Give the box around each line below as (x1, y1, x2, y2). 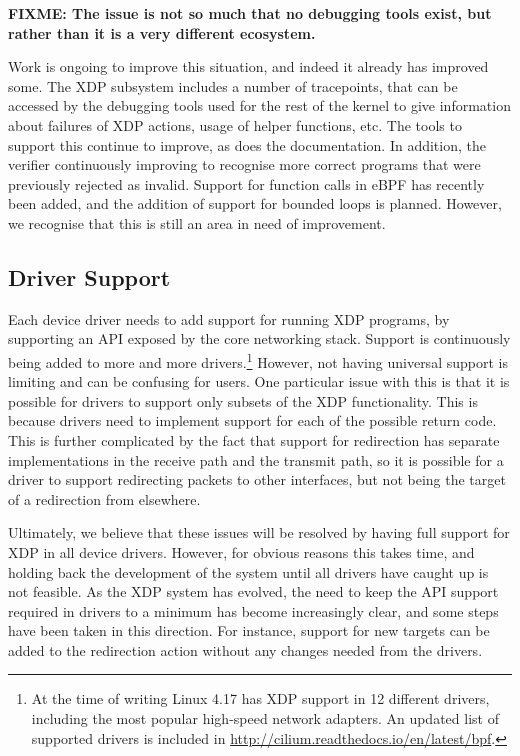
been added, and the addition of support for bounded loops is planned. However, (8, 193, 502, 214)
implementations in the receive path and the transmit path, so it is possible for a (8, 449, 504, 470)
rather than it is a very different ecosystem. (8, 22, 316, 43)
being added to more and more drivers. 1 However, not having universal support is (8, 348, 508, 372)
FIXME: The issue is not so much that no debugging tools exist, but (8, 3, 492, 23)
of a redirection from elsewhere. (8, 488, 201, 509)
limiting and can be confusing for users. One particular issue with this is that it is (8, 371, 510, 392)
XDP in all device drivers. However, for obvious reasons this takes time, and (8, 541, 475, 562)
